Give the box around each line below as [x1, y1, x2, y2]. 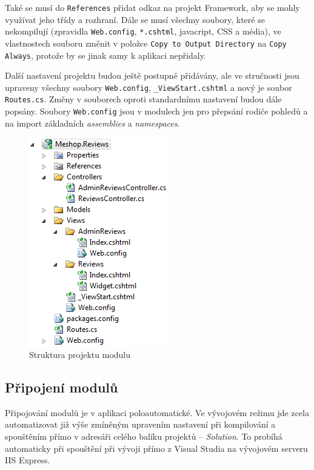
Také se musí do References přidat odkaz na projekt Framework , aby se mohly [5, 1, 300, 13]
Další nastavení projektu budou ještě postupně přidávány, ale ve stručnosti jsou [5, 69, 299, 82]
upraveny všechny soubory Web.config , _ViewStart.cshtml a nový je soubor [5, 81, 292, 93]
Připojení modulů [5, 377, 118, 396]
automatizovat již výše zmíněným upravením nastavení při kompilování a [5, 418, 276, 431]
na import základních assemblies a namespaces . [5, 116, 180, 129]
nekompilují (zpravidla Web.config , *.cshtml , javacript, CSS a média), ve [5, 25, 281, 38]
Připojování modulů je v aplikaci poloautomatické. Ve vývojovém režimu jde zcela [5, 406, 309, 419]
